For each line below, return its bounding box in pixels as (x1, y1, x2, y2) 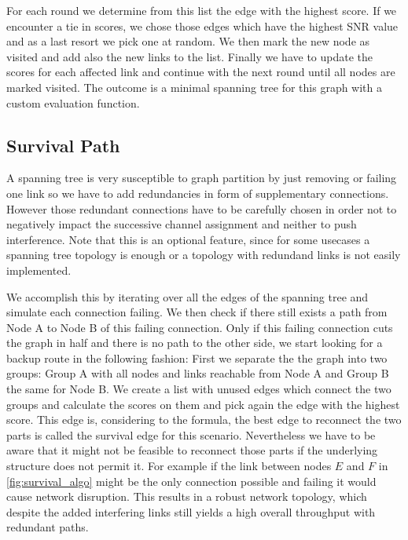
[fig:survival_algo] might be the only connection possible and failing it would (6, 472, 377, 489)
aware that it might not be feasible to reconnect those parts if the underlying (6, 442, 378, 458)
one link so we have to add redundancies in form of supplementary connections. (6, 184, 389, 201)
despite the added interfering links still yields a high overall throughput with (6, 503, 376, 520)
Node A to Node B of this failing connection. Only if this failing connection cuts (6, 319, 393, 335)
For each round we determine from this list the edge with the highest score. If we (6, 2, 397, 18)
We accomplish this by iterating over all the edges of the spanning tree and (6, 288, 369, 305)
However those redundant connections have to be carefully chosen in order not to (6, 200, 397, 217)
